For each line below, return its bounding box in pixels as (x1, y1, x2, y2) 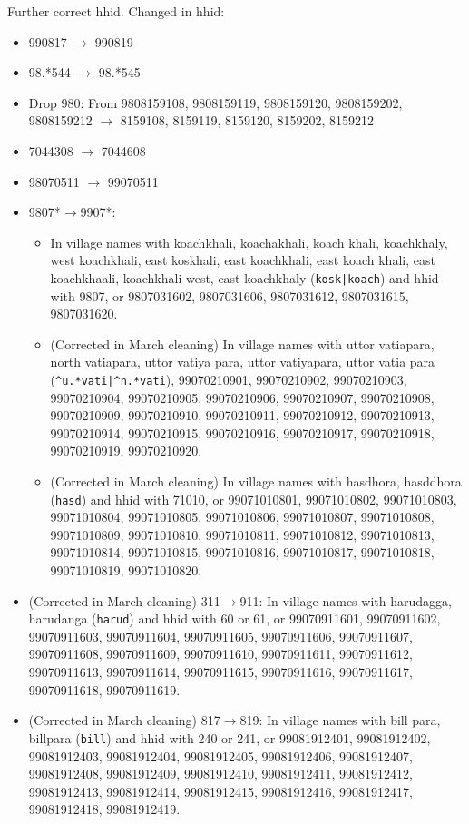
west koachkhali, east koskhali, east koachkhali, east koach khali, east (50, 250, 435, 270)
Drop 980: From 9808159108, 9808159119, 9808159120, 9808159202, (28, 93, 403, 112)
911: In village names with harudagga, (239, 591, 452, 610)
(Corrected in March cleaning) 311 (28, 591, 220, 610)
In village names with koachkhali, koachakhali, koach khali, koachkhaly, (50, 232, 448, 251)
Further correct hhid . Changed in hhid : (7, 2, 225, 20)
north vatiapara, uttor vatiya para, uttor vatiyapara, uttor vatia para (50, 352, 435, 371)
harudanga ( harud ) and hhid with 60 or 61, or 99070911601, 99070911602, (28, 609, 441, 628)
